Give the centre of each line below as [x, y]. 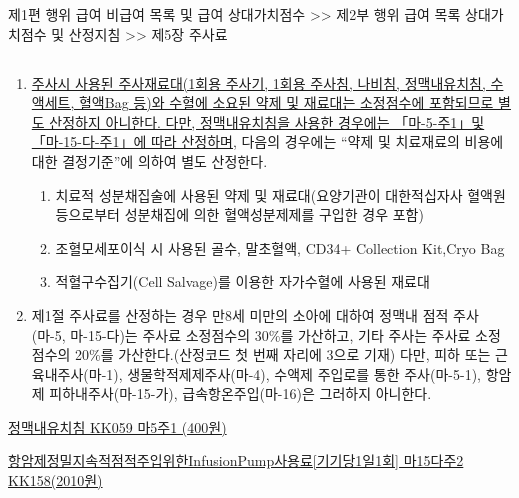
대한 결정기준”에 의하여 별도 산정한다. [149, 160]
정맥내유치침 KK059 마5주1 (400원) [117, 426]
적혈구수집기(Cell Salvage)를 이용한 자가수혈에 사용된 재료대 [242, 281]
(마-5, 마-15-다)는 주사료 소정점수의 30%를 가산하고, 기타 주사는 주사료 [251, 334]
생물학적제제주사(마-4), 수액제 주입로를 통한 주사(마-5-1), [304, 373]
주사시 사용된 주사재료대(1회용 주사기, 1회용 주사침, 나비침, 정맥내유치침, [258, 82]
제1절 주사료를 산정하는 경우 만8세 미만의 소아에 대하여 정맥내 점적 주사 [255, 314]
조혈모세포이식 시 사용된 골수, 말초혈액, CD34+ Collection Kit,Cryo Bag [280, 247]
